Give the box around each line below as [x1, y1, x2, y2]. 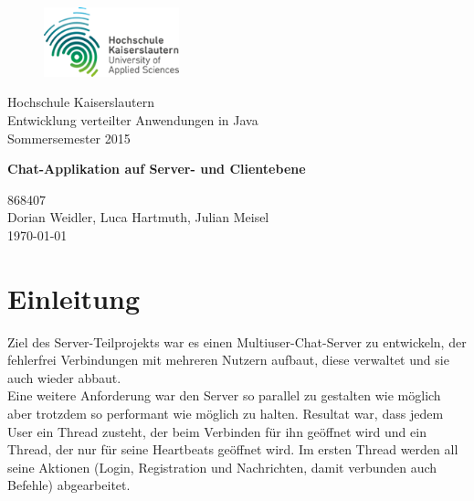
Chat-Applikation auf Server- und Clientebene [7, 159, 306, 178]
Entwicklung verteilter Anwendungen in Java [7, 110, 258, 129]
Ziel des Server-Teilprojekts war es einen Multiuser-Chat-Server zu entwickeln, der [7, 332, 467, 351]
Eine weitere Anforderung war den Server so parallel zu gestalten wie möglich [7, 386, 441, 405]
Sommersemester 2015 [7, 128, 131, 147]
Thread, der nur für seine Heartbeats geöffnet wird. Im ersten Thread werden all [7, 440, 458, 459]
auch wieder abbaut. [7, 368, 121, 387]
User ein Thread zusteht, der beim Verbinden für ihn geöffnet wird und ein [7, 421, 427, 441]
